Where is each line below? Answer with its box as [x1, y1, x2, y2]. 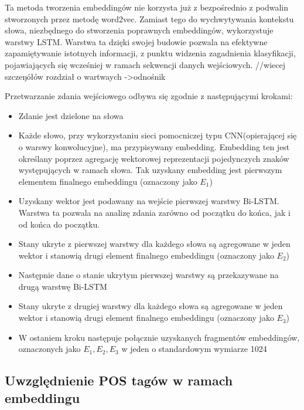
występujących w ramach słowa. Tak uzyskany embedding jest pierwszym [18, 164, 282, 176]
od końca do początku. [18, 218, 100, 230]
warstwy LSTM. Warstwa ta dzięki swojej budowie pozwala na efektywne [5, 35, 268, 48]
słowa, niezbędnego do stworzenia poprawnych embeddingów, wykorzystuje [5, 24, 274, 36]
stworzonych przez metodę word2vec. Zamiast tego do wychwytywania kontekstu [5, 12, 294, 25]
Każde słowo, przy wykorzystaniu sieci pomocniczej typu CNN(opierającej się [18, 129, 297, 141]
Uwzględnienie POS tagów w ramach [5, 371, 233, 389]
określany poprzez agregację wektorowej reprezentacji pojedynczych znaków [18, 152, 289, 164]
